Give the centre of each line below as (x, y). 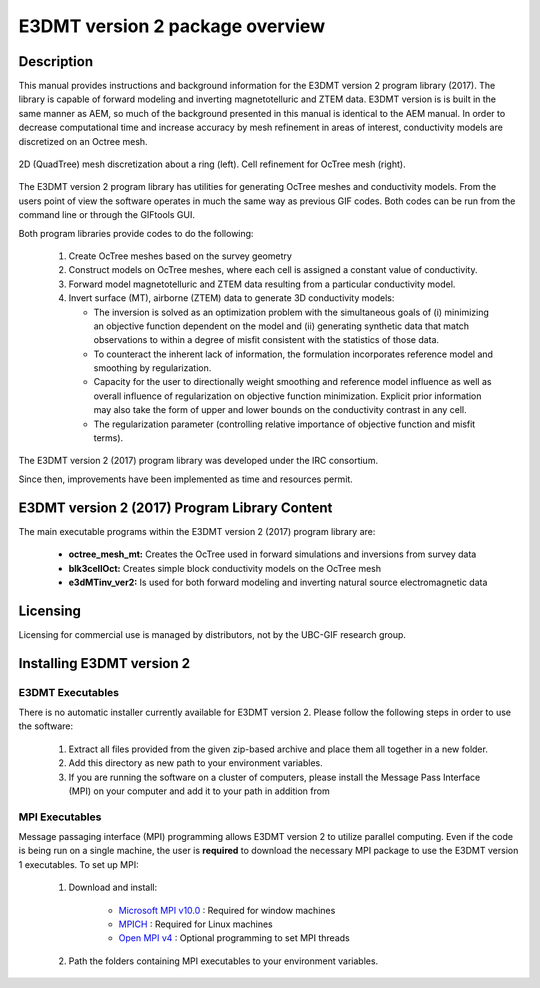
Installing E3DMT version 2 (104, 663)
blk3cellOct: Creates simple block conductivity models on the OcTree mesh (225, 568)
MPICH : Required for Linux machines (196, 924)
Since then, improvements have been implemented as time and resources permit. (186, 479)
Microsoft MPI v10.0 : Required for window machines (227, 910)
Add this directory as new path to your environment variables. (196, 763)
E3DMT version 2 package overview (171, 26)
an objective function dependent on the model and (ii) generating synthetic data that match (281, 326)
